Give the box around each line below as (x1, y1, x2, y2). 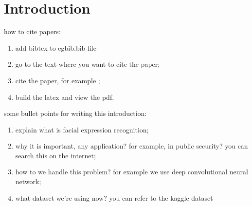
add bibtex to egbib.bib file (15, 42, 96, 53)
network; (15, 176, 41, 187)
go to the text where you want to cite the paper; (15, 59, 160, 69)
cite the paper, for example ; (15, 75, 100, 85)
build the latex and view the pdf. (15, 92, 114, 102)
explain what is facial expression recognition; (15, 124, 149, 134)
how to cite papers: (4, 26, 61, 37)
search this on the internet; (15, 150, 96, 160)
